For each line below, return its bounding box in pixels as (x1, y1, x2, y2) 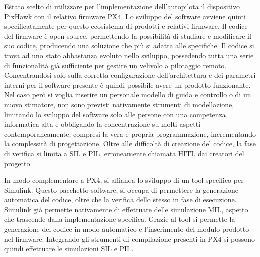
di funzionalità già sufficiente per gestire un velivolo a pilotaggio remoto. (4, 60, 227, 70)
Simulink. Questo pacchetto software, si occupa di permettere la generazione (4, 184, 239, 195)
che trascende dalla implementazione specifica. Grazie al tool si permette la (4, 214, 235, 224)
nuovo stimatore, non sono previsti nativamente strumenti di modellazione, (4, 99, 234, 109)
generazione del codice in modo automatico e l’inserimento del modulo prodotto (4, 224, 249, 234)
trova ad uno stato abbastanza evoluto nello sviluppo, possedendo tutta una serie (4, 50, 254, 60)
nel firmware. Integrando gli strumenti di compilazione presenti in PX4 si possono (4, 233, 255, 244)
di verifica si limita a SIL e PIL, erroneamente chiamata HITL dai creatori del (4, 148, 244, 158)
